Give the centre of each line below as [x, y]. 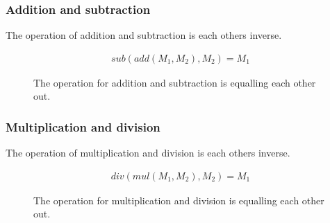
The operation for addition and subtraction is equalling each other [175, 82]
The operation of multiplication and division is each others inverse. [148, 153]
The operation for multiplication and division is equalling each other [179, 200]
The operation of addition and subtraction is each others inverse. [144, 35]
